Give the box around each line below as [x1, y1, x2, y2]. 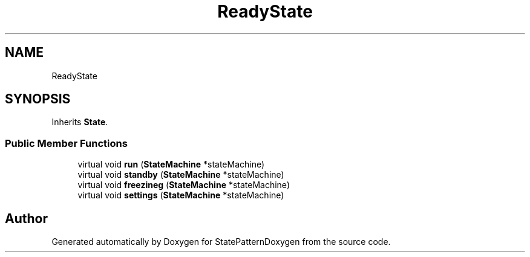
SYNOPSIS [5, 91, 71, 107]
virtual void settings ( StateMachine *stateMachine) [77, 190, 284, 201]
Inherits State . [51, 117, 108, 128]
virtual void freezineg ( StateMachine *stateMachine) [77, 180, 290, 190]
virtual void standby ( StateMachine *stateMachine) [77, 169, 284, 180]
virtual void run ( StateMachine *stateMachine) [77, 159, 265, 170]
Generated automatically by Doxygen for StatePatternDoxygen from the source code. [51, 236, 391, 247]
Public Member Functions [5, 137, 128, 149]
